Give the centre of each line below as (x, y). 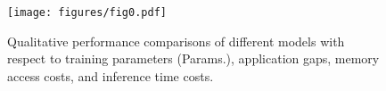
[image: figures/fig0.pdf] (87, 12)
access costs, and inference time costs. (111, 75)
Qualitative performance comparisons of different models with (176, 41)
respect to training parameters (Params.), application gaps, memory (193, 58)
